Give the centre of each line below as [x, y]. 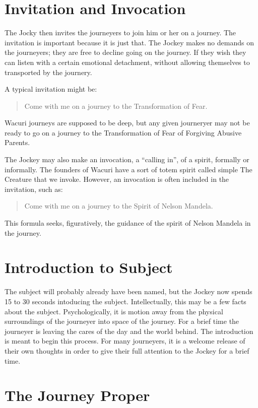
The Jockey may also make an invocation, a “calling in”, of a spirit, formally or [127, 159]
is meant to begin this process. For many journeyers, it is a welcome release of [125, 341]
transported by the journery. [48, 72]
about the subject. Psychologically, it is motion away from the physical [114, 311]
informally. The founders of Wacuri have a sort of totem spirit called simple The [128, 169]
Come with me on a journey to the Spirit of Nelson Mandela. [119, 206]
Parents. [17, 142]
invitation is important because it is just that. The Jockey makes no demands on [129, 42]
